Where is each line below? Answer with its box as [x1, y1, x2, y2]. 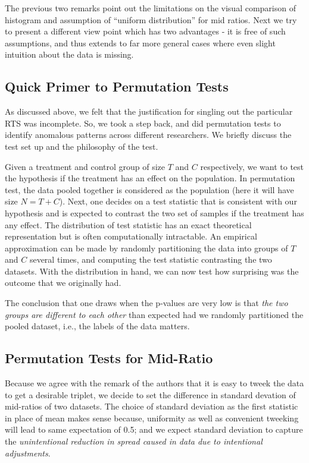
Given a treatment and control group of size [5, 160, 166, 172]
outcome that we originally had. [5, 276, 121, 289]
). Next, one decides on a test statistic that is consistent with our [59, 195, 297, 207]
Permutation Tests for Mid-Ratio [5, 349, 213, 367]
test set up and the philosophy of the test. [5, 140, 158, 152]
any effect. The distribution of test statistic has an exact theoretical [5, 218, 252, 231]
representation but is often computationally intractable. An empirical [5, 230, 257, 242]
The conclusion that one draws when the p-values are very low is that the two [5, 297, 288, 309]
